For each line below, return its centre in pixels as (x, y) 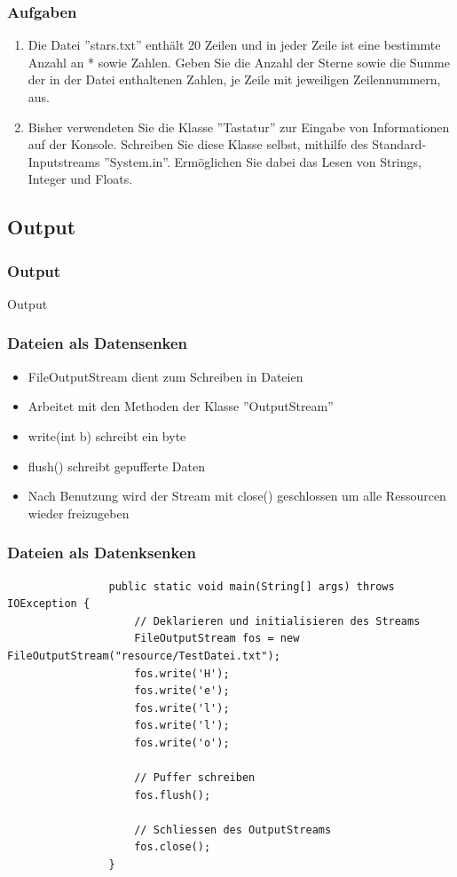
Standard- (399, 144)
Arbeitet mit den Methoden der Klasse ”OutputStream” (181, 406)
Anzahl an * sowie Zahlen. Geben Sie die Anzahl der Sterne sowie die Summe (239, 62)
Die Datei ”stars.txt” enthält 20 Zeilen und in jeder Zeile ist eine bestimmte (234, 45)
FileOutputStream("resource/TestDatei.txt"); (144, 656)
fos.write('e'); (182, 691)
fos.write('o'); (182, 743)
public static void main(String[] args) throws (252, 586)
